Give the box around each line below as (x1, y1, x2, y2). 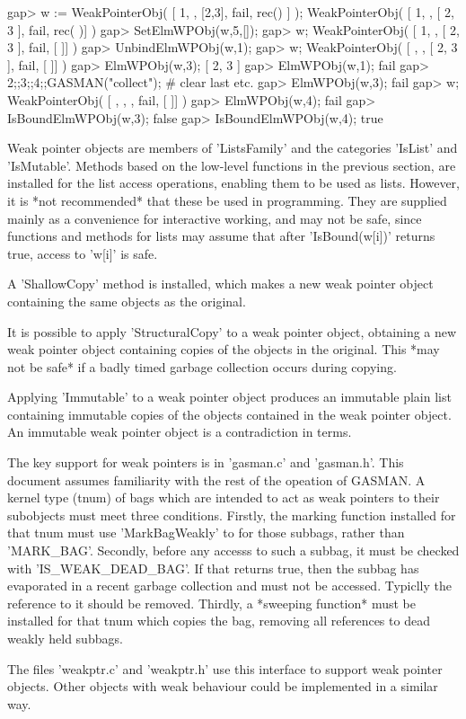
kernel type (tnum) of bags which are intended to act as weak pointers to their (7, 488, 440, 507)
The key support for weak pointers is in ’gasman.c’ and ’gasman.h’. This (7, 453, 404, 472)
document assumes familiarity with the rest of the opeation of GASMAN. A (7, 470, 426, 489)
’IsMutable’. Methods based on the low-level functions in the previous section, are (7, 155, 456, 174)
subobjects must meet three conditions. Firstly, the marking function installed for (7, 505, 456, 524)
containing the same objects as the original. (7, 291, 246, 310)
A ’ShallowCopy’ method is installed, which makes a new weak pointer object (7, 274, 434, 293)
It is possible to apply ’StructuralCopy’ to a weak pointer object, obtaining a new (7, 322, 457, 341)
